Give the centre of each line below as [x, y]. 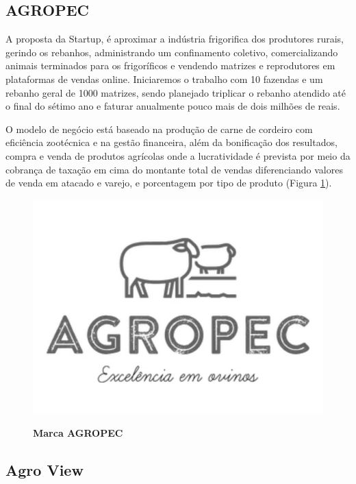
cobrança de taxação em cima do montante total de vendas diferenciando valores [174, 169]
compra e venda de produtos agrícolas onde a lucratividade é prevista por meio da [178, 155]
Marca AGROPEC [78, 432]
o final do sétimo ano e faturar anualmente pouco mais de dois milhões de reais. [173, 106]
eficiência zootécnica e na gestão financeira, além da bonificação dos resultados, [171, 142]
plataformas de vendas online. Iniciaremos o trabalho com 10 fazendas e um [164, 78]
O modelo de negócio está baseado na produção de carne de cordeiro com [159, 129]
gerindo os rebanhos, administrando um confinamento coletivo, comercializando [172, 52]
